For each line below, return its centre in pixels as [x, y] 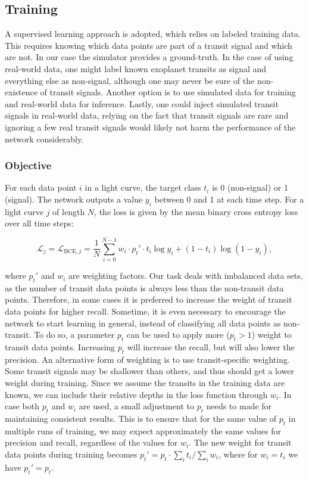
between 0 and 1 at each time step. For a [229, 199]
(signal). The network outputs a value [74, 199]
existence [21, 92]
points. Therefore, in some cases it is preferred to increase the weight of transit [149, 299]
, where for [238, 454]
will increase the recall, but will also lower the [211, 347]
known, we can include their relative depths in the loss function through [136, 394]
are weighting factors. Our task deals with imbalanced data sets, [185, 276]
